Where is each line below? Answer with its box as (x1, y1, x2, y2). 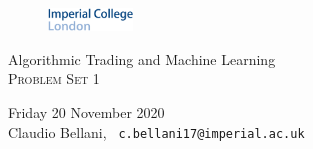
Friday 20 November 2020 (8, 102, 165, 123)
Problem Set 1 (8, 68, 100, 89)
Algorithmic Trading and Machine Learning (8, 48, 276, 69)
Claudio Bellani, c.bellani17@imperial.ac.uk (8, 121, 305, 142)
